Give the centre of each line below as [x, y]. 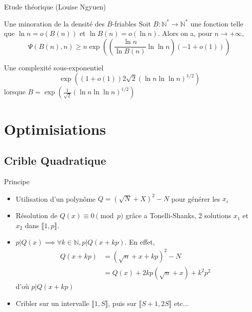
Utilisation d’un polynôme [56, 198]
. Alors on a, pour [185, 33]
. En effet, [140, 242]
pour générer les [196, 198]
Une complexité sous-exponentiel [54, 67]
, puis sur [123, 303]
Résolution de [37, 215]
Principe [17, 181]
